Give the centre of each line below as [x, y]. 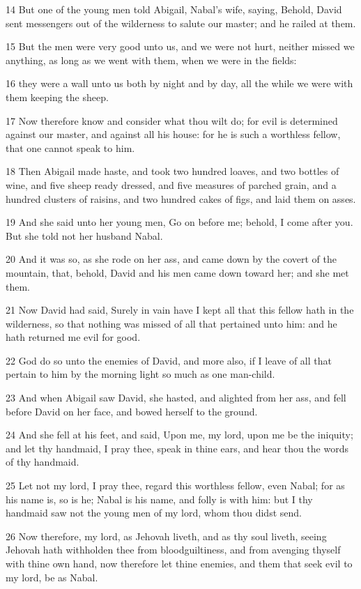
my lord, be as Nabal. [52, 577]
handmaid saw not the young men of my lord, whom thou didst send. [154, 513]
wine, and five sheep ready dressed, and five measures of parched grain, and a [171, 184]
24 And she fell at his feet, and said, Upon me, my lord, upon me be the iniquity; [179, 435]
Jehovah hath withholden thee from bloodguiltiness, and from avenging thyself [173, 550]
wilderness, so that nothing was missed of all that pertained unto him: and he [171, 323]
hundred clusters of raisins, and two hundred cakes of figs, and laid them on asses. [181, 198]
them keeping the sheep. [57, 97]
